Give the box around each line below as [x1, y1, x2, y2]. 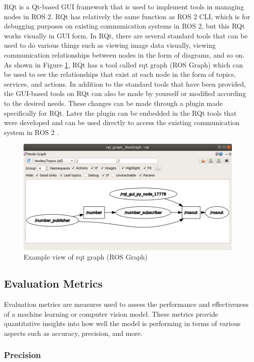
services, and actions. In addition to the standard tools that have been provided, [4, 78, 246, 89]
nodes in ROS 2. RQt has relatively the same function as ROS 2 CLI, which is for [4, 11, 250, 21]
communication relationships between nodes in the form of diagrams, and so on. [4, 49, 245, 60]
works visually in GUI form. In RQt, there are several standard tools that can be [4, 30, 248, 40]
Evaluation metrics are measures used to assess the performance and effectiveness [4, 299, 249, 309]
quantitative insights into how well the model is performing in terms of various [4, 318, 241, 329]
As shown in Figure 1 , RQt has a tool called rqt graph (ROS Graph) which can [4, 59, 243, 69]
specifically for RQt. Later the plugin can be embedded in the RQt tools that [4, 107, 237, 118]
